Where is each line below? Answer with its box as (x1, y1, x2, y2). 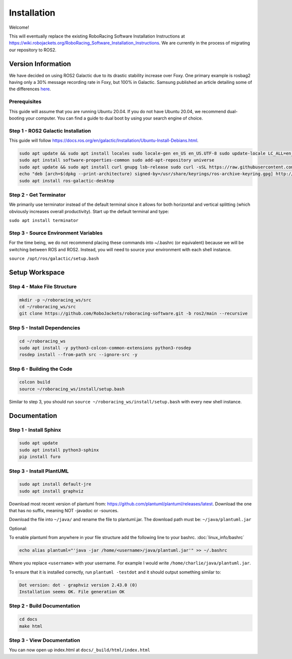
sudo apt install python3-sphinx (19, 447, 99, 453)
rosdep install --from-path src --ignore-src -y (19, 352, 138, 358)
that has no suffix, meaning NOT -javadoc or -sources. (9, 508, 119, 514)
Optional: (9, 525, 28, 531)
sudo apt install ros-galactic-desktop (19, 178, 114, 183)
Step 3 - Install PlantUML (9, 467, 69, 474)
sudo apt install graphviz (19, 488, 84, 494)
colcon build (19, 379, 51, 385)
